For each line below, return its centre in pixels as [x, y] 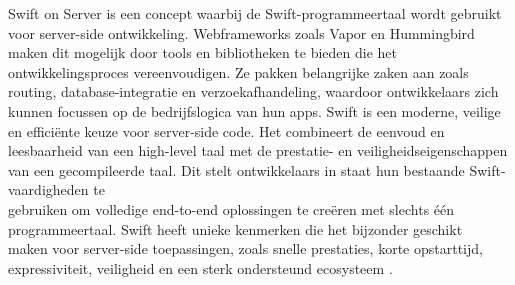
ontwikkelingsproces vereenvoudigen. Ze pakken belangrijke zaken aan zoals [238, 71]
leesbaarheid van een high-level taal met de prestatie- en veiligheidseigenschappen [258, 150]
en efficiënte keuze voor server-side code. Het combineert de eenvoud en [226, 130]
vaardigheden [48, 189]
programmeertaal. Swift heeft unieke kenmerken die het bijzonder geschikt [235, 228]
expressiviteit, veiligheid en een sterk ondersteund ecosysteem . [200, 267]
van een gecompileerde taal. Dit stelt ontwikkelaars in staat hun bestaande [236, 169]
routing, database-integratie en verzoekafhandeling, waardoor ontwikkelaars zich [253, 91]
